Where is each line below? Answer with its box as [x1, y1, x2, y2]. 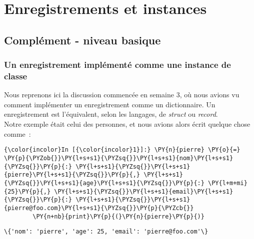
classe [4, 70, 27, 82]
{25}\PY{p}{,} [4, 188, 51, 195]
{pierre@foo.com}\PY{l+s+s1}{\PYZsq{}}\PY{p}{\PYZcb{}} [4, 204, 194, 212]
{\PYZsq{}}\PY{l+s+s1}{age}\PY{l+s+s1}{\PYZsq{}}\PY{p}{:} [4, 179, 204, 187]
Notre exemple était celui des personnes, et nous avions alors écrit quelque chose [4, 119, 250, 129]
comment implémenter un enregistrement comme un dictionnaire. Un [4, 99, 215, 109]
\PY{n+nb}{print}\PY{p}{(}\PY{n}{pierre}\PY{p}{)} [32, 213, 204, 220]
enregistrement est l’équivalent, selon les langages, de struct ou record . [4, 109, 218, 119]
